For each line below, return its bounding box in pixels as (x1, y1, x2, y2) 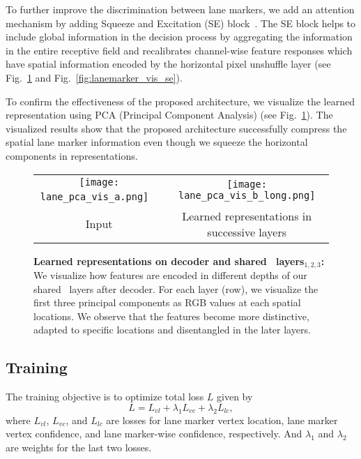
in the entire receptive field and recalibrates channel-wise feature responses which (6, 43, 353, 57)
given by (217, 389, 253, 404)
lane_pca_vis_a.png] (40, 190, 149, 202)
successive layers (207, 223, 287, 240)
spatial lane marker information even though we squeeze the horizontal (6, 135, 308, 149)
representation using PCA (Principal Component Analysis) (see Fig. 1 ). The (6, 107, 333, 122)
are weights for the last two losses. (6, 439, 152, 454)
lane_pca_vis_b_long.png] (178, 190, 316, 202)
